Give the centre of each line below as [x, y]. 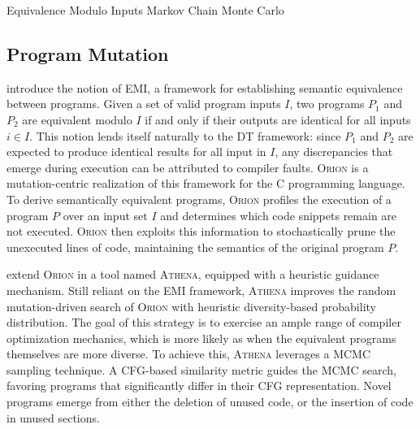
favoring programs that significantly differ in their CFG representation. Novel [199, 386]
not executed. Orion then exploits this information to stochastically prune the [201, 231]
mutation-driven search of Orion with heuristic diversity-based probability [191, 306]
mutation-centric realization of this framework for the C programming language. [206, 183]
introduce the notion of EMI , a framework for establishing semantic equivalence [205, 87]
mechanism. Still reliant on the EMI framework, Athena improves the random [201, 290]
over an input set [105, 215]
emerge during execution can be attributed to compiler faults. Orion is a [188, 167]
